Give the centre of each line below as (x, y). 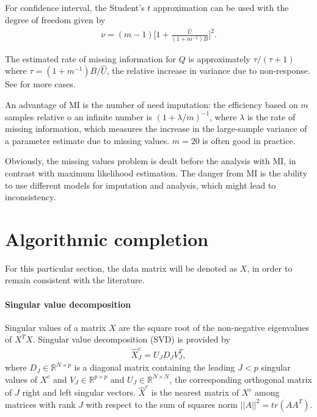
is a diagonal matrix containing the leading (155, 367)
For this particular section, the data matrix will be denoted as (121, 268)
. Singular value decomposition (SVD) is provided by (131, 339)
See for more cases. (40, 84)
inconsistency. (31, 197)
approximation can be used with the (221, 7)
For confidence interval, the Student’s (75, 7)
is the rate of (271, 116)
